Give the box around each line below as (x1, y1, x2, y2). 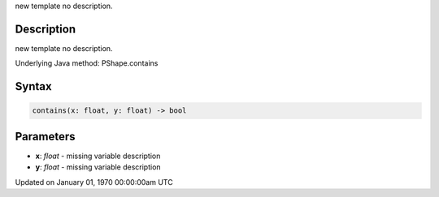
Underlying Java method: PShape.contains (15, 58, 159, 68)
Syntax (15, 79, 52, 93)
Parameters (15, 130, 76, 143)
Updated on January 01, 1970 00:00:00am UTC (15, 177, 174, 186)
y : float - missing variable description (35, 162, 162, 172)
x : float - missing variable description (35, 151, 161, 161)
